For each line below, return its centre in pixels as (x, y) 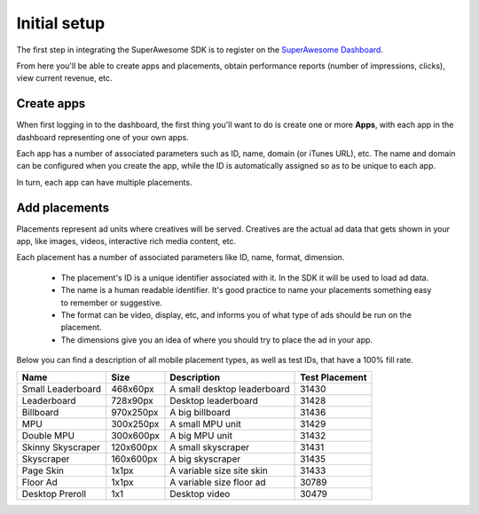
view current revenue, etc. (64, 78)
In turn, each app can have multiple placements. (104, 182)
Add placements (63, 207)
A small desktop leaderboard (230, 389)
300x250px (135, 423)
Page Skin (43, 471)
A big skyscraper (205, 459)
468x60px (133, 389)
